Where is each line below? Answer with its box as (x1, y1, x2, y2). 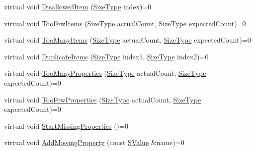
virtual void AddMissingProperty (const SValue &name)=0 (4, 137, 184, 148)
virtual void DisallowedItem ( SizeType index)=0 (4, 1, 152, 11)
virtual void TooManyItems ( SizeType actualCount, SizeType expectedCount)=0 (4, 35, 251, 45)
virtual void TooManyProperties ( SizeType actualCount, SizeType (4, 68, 206, 78)
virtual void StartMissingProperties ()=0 (4, 120, 128, 131)
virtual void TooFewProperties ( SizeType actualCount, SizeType (4, 94, 201, 104)
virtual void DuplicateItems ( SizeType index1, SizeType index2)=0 (4, 51, 209, 61)
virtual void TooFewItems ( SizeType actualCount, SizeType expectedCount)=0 (4, 18, 246, 28)
